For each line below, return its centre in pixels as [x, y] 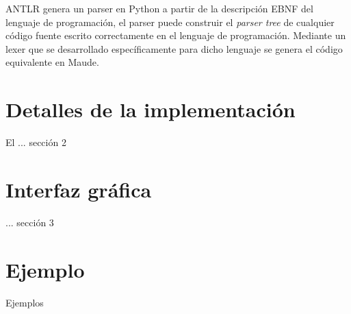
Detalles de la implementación [151, 109]
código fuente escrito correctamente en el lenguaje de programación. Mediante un [176, 35]
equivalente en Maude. [52, 62]
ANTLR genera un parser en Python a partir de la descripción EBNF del [159, 8]
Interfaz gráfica [79, 189]
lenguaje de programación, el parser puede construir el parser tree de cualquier [170, 22]
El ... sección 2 [36, 142]
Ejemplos [25, 302]
